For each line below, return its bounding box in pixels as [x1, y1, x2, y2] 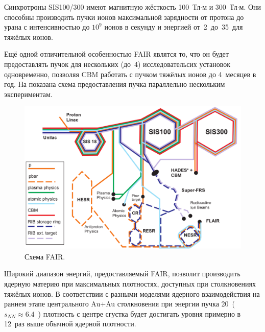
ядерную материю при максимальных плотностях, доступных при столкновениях [4, 278, 256, 289]
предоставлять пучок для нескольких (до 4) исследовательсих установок [4, 58, 231, 69]
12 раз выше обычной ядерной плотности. [4, 318, 136, 329]
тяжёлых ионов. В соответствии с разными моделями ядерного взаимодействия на [4, 288, 260, 299]
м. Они [239, 2, 261, 12]
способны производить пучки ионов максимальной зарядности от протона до [4, 11, 244, 22]
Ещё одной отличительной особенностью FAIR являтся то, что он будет [4, 49, 229, 59]
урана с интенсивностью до [4, 21, 90, 32]
